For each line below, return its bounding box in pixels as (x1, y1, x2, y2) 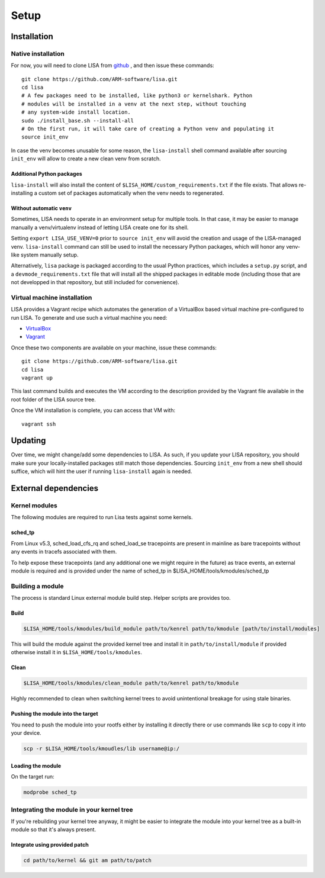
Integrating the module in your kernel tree (11, 805, 133, 813)
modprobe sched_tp (23, 789, 77, 796)
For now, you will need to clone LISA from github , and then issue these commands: (11, 62, 214, 69)
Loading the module (11, 762, 62, 769)
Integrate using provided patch (11, 841, 89, 848)
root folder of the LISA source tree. (11, 395, 96, 403)
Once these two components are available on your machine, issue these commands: (11, 344, 217, 351)
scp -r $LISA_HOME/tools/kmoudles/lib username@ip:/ (23, 745, 180, 752)
